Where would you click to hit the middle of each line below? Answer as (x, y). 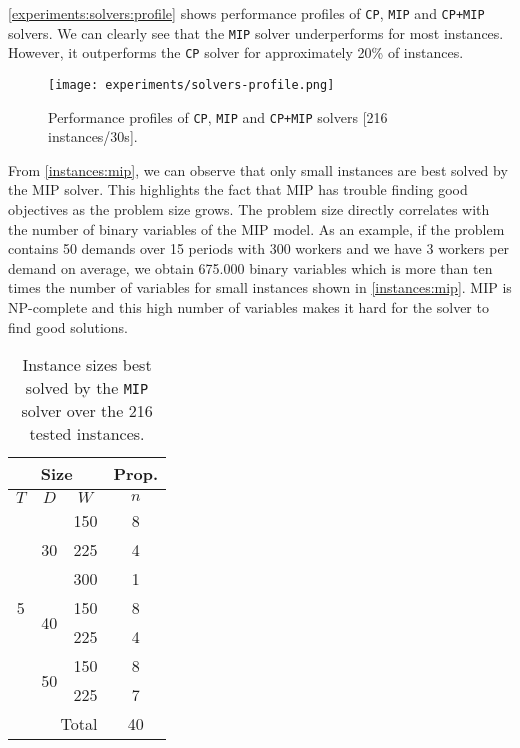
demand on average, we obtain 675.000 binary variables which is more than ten (250, 267)
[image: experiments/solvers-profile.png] (191, 84)
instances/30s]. (93, 136)
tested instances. (87, 434)
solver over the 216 (87, 411)
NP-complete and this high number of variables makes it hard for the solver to (248, 307)
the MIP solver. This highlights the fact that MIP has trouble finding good (238, 189)
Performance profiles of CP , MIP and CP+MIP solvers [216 (218, 116)
